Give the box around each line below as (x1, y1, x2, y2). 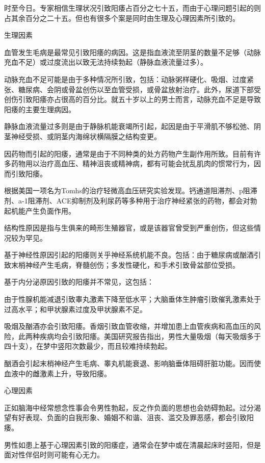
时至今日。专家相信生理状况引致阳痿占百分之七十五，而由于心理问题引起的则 (4, 3, 261, 13)
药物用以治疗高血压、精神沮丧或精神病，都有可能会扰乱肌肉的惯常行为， (11, 158, 254, 169)
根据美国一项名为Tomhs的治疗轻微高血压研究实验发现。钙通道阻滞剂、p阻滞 (4, 185, 257, 196)
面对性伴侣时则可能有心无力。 (4, 449, 104, 460)
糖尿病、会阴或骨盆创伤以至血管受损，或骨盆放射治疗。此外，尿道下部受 (18, 84, 261, 94)
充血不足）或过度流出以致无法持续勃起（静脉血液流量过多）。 (4, 57, 207, 67)
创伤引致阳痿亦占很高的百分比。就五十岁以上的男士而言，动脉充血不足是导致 (4, 94, 261, 105)
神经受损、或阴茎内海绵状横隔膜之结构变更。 (11, 131, 161, 141)
